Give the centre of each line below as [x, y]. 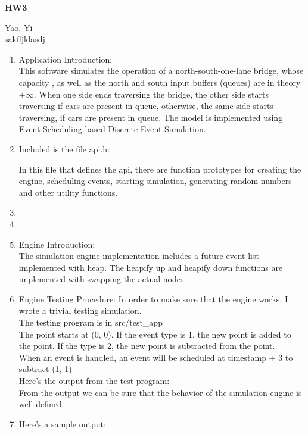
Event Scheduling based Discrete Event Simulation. [112, 129]
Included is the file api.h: [64, 149]
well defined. [41, 404]
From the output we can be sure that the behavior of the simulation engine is [160, 392]
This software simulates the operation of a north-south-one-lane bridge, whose [161, 71]
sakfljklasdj [25, 39]
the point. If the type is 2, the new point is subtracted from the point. [147, 346]
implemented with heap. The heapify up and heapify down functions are [151, 267]
